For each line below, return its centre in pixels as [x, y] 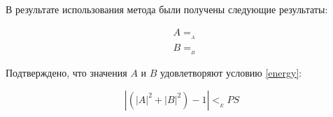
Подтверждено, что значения [66, 73]
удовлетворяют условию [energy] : [231, 73]
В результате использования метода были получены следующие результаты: [167, 9]
